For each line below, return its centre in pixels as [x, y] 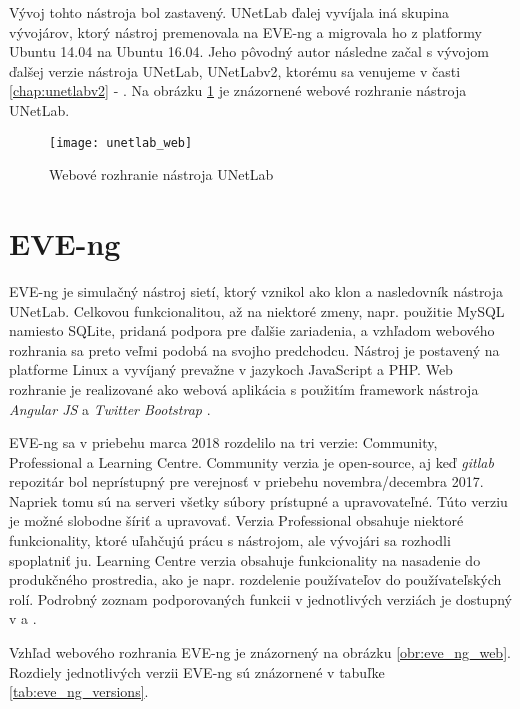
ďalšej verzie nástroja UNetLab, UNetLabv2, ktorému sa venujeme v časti [235, 70]
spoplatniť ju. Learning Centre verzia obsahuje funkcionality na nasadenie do [245, 559]
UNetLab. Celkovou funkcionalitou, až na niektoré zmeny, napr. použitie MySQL [257, 310]
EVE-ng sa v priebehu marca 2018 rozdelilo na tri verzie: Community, [223, 442]
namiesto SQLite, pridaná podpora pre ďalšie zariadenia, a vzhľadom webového [252, 330]
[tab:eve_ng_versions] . [79, 691]
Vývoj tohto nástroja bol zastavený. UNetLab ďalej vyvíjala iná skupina [229, 12]
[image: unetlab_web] [121, 142]
